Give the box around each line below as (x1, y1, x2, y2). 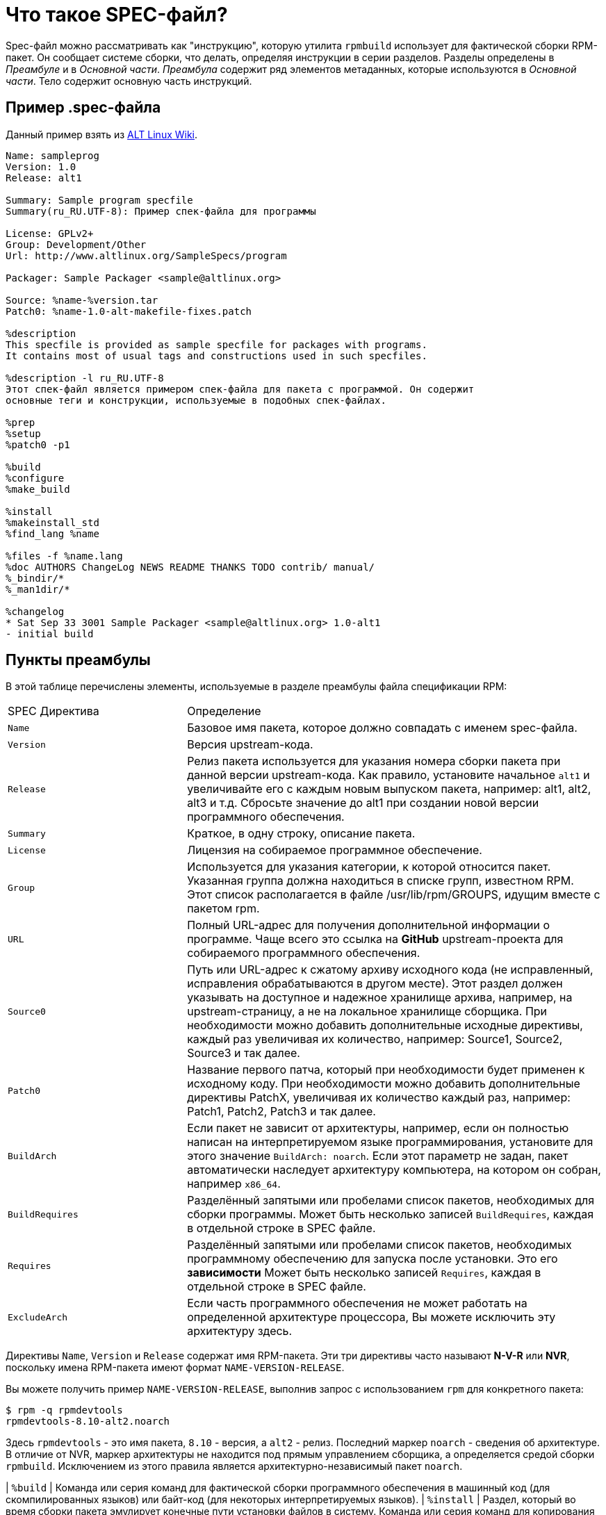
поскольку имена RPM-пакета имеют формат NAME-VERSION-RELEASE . (6, 1361, 345, 1374)
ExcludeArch (8, 1311, 68, 1322)
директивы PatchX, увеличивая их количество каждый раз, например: (187, 1090, 571, 1105)
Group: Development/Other (6, 238, 147, 250)
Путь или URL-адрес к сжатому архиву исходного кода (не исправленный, (187, 963, 593, 977)
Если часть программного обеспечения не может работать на (187, 1296, 527, 1311)
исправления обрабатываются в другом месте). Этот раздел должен (187, 976, 563, 991)
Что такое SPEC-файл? (6, 3, 228, 26)
